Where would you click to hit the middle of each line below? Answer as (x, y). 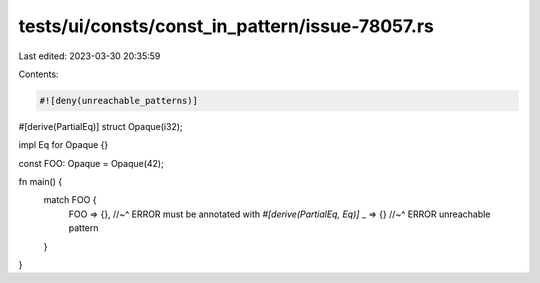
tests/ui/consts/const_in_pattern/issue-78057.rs (226, 26)
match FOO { (70, 200)
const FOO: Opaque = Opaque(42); (91, 163)
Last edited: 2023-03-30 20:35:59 (89, 56)
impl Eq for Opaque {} (63, 145)
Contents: (38, 74)
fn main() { (40, 182)
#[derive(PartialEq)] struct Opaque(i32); (101, 126)
